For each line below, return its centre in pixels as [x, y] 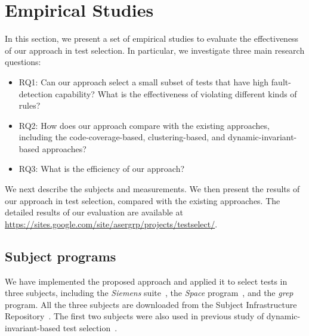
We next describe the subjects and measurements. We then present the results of [152, 189]
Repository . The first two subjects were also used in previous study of [135, 316]
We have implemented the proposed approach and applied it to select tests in [146, 281]
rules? [30, 105]
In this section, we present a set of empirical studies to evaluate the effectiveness [152, 38]
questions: [23, 62]
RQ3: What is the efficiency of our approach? [102, 169]
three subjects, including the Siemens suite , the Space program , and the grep [149, 293]
